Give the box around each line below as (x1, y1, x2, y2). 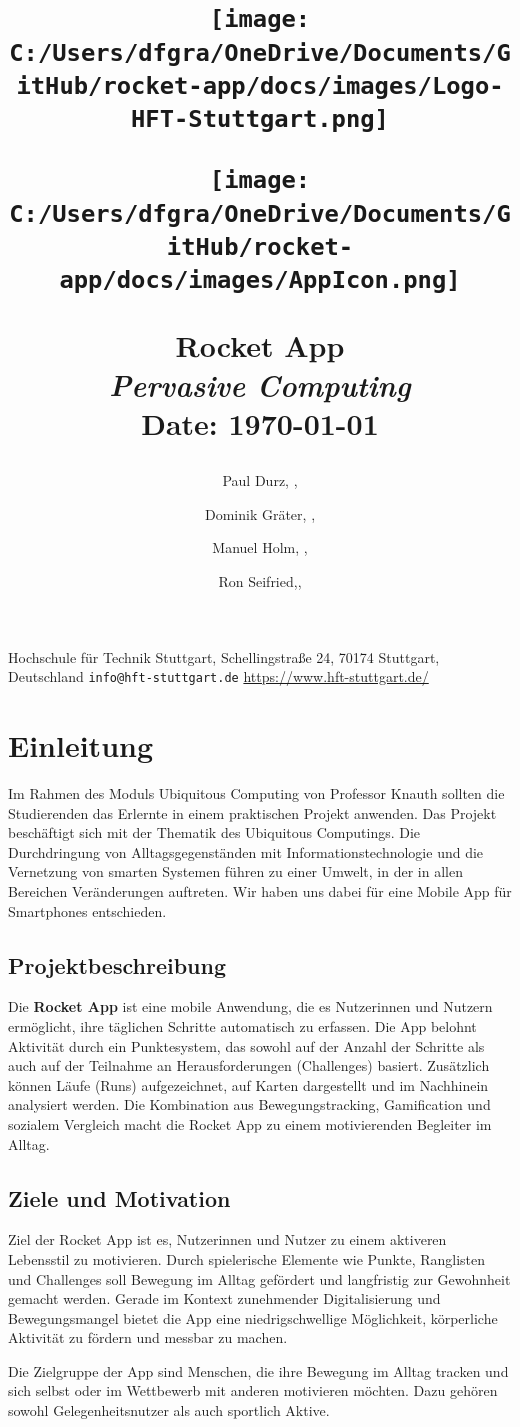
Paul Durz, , (222, 470, 298, 491)
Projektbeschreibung (8, 949, 227, 980)
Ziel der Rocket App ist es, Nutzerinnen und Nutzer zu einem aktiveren (8, 1229, 447, 1250)
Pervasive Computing (109, 363, 411, 405)
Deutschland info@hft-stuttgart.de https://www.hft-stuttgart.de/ (8, 666, 429, 687)
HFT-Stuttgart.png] (131, 105, 389, 134)
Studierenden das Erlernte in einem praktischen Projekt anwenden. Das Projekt (8, 802, 497, 823)
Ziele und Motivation (8, 1182, 231, 1213)
